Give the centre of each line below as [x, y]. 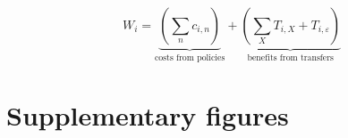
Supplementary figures [148, 114]
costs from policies [190, 57]
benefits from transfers [290, 57]
